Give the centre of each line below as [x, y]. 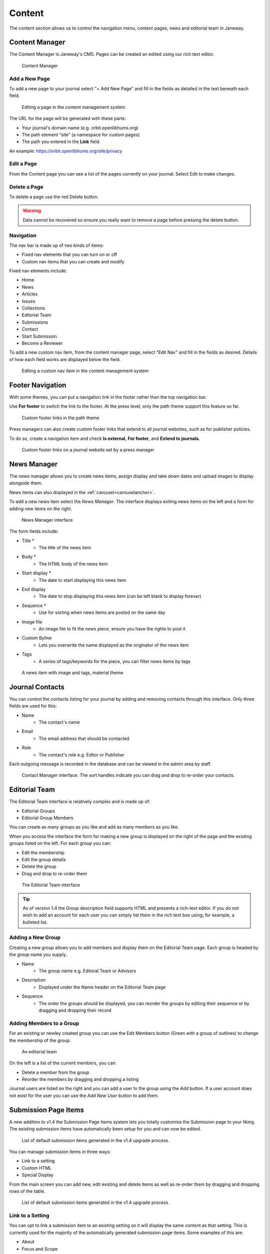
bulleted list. [35, 922]
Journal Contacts [37, 687]
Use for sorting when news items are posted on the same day [102, 612]
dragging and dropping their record [75, 1010]
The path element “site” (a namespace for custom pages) [81, 134]
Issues [28, 301]
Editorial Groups [38, 811]
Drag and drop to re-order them [54, 873]
